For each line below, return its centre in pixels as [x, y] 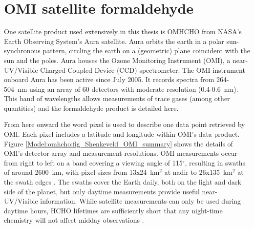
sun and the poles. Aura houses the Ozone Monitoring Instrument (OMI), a [117, 60]
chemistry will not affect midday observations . [74, 220]
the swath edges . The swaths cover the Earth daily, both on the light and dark [123, 182]
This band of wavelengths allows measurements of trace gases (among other [117, 98]
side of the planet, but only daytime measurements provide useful [102, 191]
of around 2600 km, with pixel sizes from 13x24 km [82, 172]
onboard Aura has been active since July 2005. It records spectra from [109, 79]
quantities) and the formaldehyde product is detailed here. [91, 108]
